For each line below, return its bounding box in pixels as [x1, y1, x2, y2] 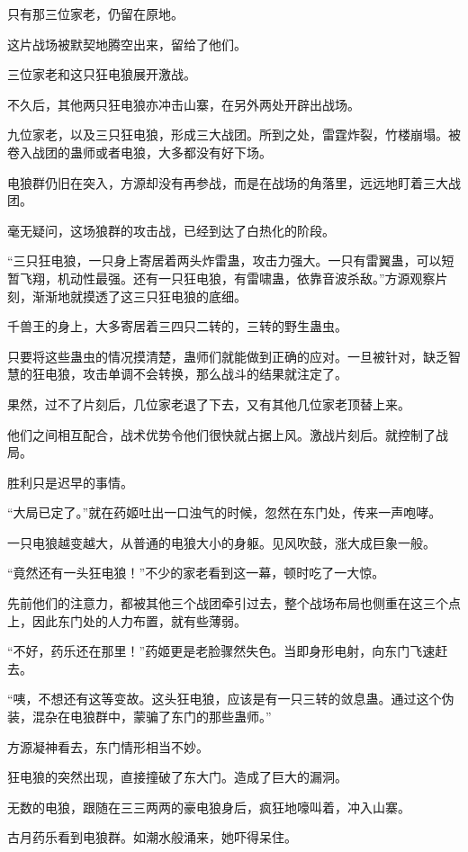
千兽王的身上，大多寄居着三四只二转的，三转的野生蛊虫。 [7, 317, 347, 336]
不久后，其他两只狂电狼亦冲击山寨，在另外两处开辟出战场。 [7, 94, 360, 113]
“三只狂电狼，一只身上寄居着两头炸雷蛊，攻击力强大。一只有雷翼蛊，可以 [7, 251, 442, 270]
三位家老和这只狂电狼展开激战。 [7, 65, 196, 84]
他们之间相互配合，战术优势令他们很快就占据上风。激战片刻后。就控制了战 [7, 425, 448, 444]
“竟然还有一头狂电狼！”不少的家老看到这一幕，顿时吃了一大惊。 [7, 563, 385, 582]
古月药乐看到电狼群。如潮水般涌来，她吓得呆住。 [7, 828, 297, 847]
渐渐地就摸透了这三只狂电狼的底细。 [31, 286, 247, 305]
